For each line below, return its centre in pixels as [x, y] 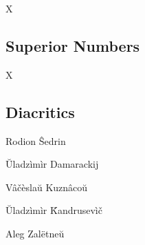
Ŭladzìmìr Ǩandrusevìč [54, 210]
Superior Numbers [73, 45]
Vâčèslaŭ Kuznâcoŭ [47, 187]
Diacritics [40, 111]
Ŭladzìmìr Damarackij [52, 164]
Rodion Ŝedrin [36, 140]
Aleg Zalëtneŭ [35, 233]
